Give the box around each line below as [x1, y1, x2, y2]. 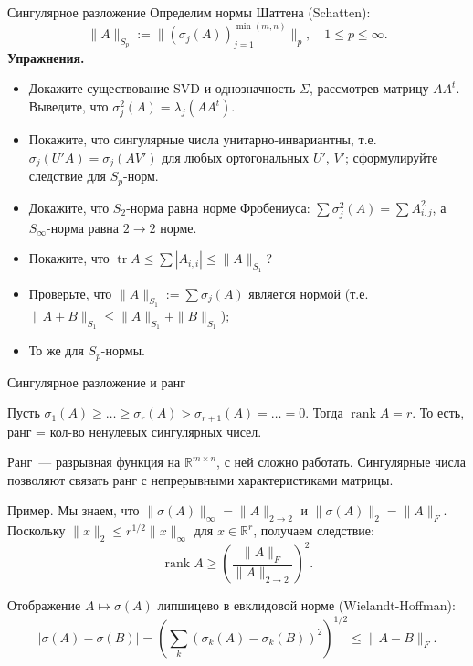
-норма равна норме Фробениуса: [126, 197, 310, 217]
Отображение [7, 596, 81, 615]
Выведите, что [28, 97, 109, 116]
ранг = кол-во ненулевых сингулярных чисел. [7, 421, 262, 440]
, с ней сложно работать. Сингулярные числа [216, 452, 467, 471]
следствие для [28, 166, 107, 185]
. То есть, [412, 403, 465, 422]
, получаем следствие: [253, 521, 374, 540]
